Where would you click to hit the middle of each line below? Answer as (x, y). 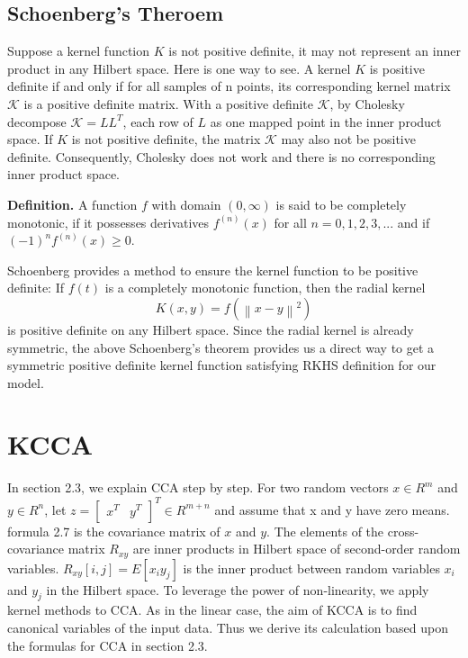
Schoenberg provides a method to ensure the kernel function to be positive (213, 270)
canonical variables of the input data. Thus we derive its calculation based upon (228, 627)
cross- (403, 531)
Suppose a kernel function (79, 51)
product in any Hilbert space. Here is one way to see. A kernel (179, 68)
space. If (30, 139)
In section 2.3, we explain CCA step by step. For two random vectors (198, 487)
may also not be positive (348, 139)
